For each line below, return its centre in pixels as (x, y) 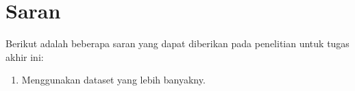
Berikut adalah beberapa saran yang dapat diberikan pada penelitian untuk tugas (177, 43)
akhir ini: (25, 56)
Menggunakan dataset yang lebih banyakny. (113, 80)
